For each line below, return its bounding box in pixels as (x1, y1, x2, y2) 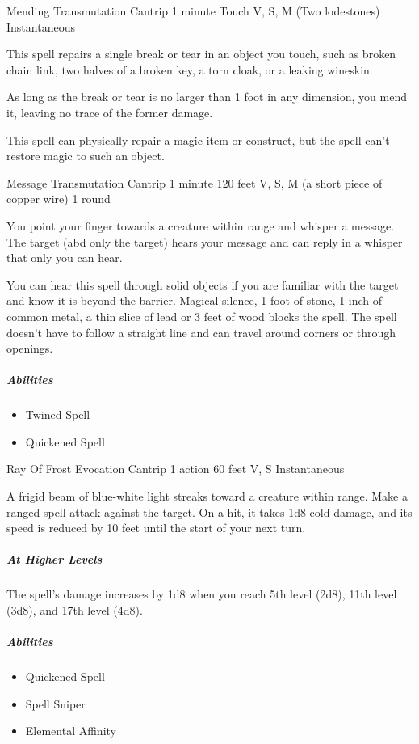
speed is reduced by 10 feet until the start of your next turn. (6, 519, 306, 536)
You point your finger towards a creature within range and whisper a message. (6, 217, 395, 234)
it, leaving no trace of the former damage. (6, 104, 213, 120)
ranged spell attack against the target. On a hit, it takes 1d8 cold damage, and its (6, 503, 413, 520)
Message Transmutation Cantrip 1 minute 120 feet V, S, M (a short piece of (6, 174, 383, 191)
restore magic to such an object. (6, 147, 165, 164)
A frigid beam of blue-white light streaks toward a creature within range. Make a (6, 488, 408, 505)
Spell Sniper (25, 695, 86, 712)
